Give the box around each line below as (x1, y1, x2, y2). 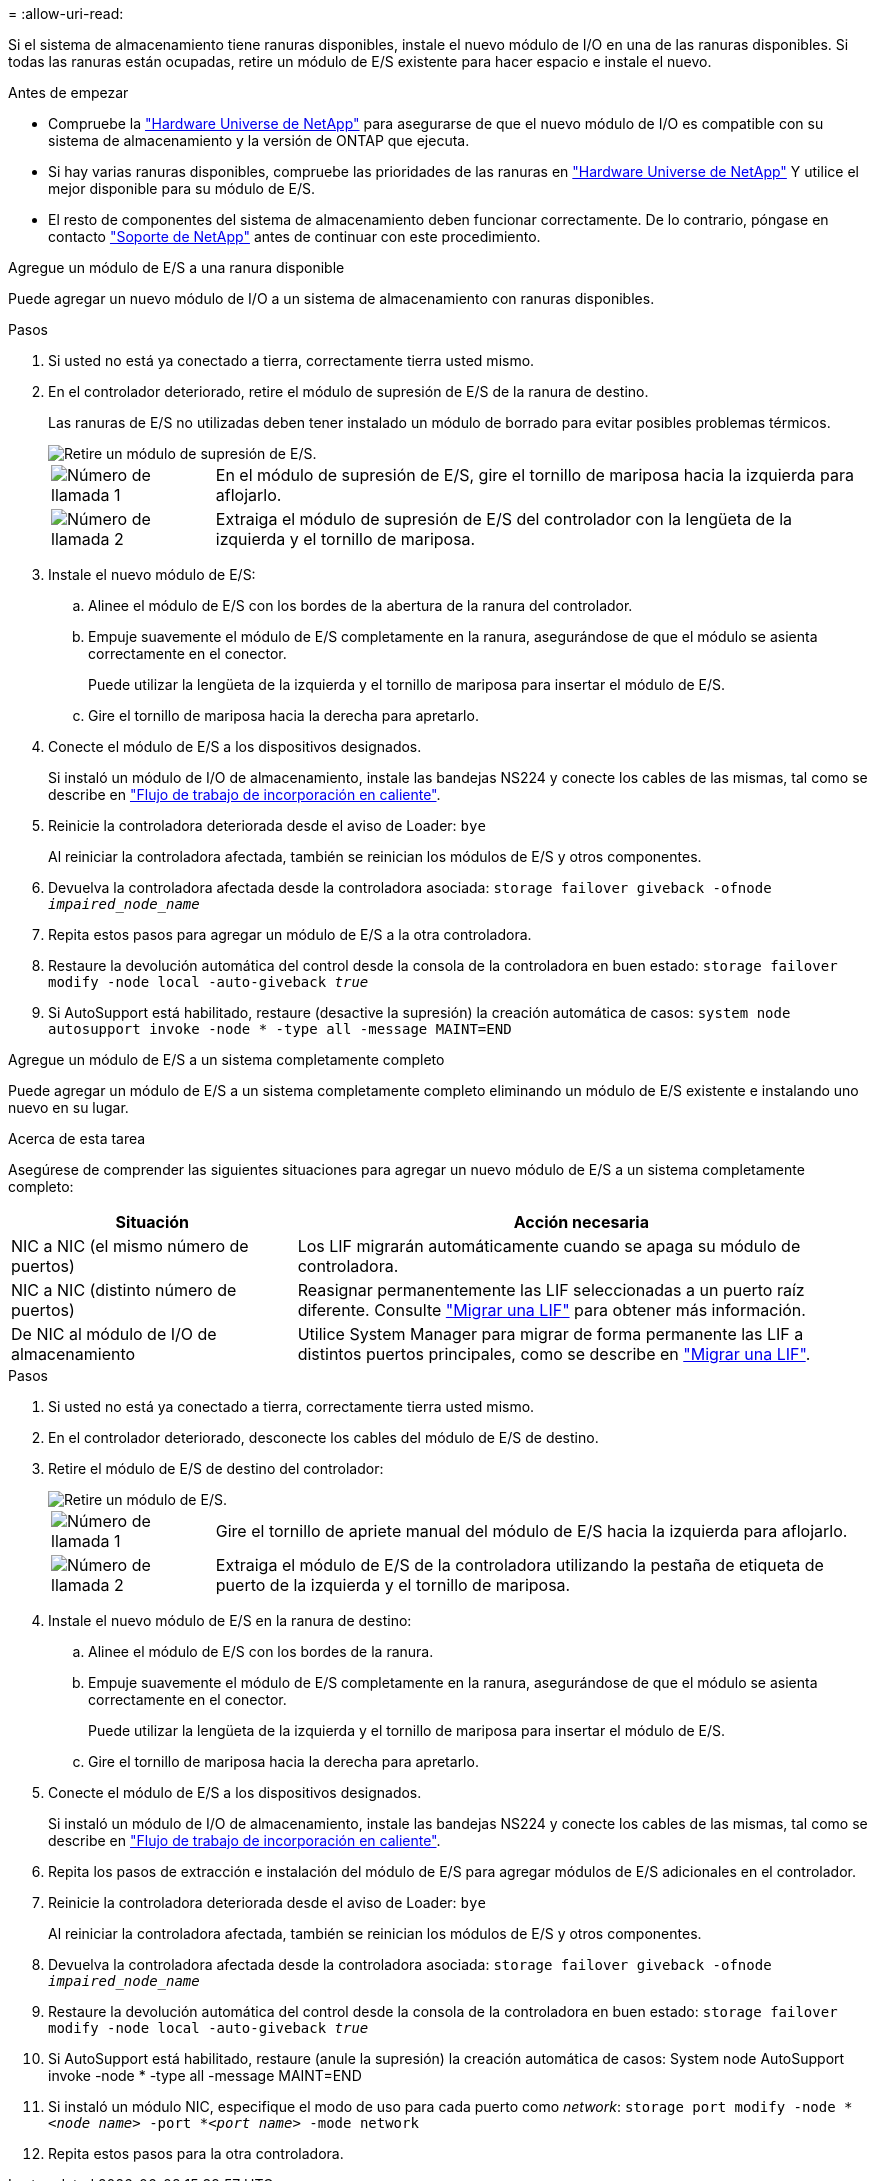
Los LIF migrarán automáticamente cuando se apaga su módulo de (297, 1236, 801, 1256)
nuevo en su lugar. (8, 1099, 129, 1116)
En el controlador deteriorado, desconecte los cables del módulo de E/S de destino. (48, 1429, 599, 1446)
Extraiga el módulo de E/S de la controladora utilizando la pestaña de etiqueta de (215, 1555, 824, 1575)
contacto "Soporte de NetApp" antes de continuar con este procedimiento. (48, 228, 541, 245)
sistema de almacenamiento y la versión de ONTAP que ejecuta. (48, 132, 470, 149)
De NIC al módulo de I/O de (11, 1324, 217, 1344)
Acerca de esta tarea (8, 1130, 146, 1147)
